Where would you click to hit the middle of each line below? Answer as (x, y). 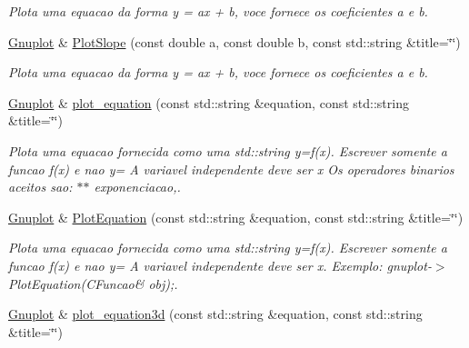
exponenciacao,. (137, 187)
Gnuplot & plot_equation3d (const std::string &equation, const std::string (215, 314)
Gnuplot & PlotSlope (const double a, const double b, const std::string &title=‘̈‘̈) (234, 41)
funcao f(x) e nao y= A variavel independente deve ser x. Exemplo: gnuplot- (220, 265)
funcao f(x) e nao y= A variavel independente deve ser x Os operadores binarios (231, 169)
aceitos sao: (40, 187)
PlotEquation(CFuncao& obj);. (93, 283)
